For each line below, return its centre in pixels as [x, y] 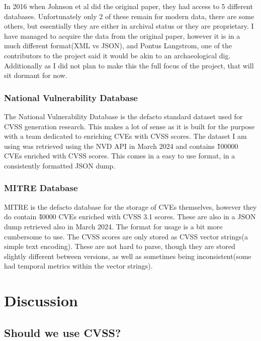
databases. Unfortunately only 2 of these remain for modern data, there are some [129, 16]
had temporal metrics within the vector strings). [78, 266]
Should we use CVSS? [63, 332]
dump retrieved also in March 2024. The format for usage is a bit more [113, 226]
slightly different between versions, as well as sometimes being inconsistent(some [128, 256]
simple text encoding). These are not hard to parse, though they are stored [120, 246]
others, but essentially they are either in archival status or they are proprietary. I [129, 26]
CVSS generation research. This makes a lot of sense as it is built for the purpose [129, 126]
